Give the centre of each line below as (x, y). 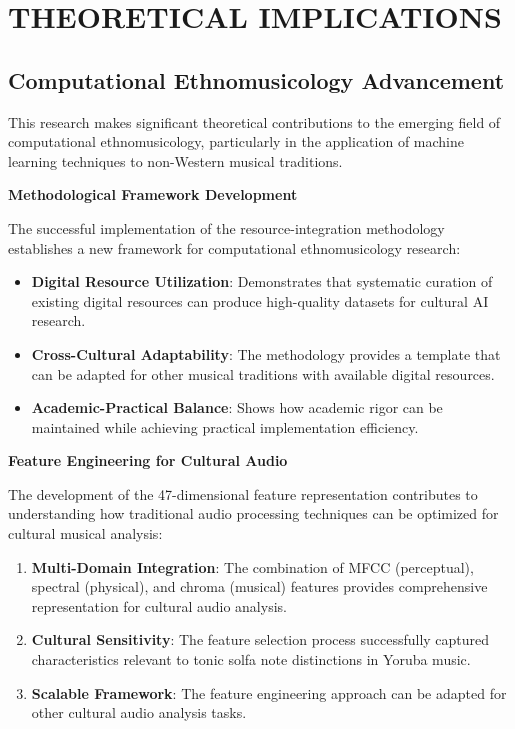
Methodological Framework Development (153, 194)
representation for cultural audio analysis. (159, 605)
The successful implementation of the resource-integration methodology (226, 227)
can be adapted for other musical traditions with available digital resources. (263, 373)
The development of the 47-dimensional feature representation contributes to (243, 493)
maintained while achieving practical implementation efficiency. (225, 426)
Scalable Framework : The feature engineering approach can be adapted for (269, 692)
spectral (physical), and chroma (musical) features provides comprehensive (259, 586)
